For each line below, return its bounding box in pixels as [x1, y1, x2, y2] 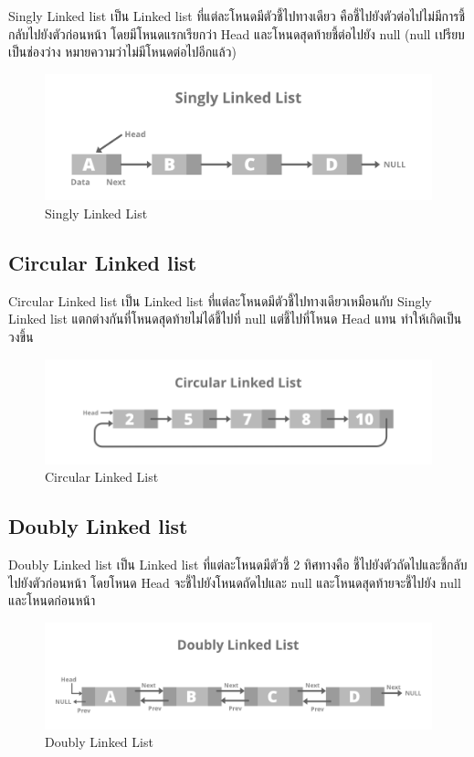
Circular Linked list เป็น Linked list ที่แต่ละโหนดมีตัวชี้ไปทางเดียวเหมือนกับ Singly [8, 291, 432, 310]
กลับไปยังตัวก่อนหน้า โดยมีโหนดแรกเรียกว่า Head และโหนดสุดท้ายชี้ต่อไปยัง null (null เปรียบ [8, 24, 465, 43]
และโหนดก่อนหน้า [8, 591, 96, 610]
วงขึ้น [8, 327, 34, 346]
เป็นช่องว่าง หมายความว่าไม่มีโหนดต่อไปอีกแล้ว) [8, 42, 237, 61]
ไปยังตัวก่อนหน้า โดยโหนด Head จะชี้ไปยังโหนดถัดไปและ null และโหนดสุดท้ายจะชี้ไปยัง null [8, 572, 461, 592]
